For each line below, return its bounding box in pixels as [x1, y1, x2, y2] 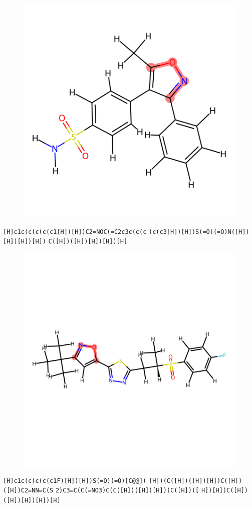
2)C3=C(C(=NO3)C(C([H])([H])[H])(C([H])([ [55, 487, 199, 494]
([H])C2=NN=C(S [3, 487, 54, 494]
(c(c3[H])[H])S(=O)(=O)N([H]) [149, 228, 249, 235]
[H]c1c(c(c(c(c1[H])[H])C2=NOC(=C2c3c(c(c [3, 228, 147, 235]
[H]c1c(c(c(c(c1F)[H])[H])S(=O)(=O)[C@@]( [3, 477, 147, 484]
